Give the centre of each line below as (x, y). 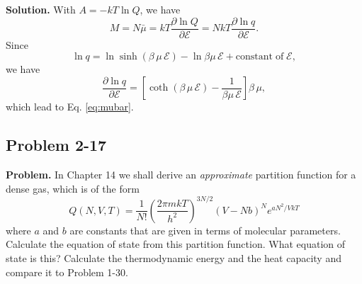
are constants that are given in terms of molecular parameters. (205, 230)
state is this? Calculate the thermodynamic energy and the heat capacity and (174, 257)
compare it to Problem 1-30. (67, 272)
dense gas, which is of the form (73, 188)
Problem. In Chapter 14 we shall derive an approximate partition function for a (181, 175)
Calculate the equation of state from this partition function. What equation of (176, 244)
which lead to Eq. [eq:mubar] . (70, 107)
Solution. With (41, 9)
